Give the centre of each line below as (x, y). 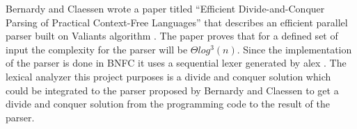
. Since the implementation (294, 49)
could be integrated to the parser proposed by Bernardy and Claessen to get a (172, 90)
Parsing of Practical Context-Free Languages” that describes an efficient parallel (177, 22)
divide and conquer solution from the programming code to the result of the (168, 104)
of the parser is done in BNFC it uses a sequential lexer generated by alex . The (176, 63)
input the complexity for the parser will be (97, 49)
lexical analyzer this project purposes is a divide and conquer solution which (168, 76)
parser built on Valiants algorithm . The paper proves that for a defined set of (172, 36)
